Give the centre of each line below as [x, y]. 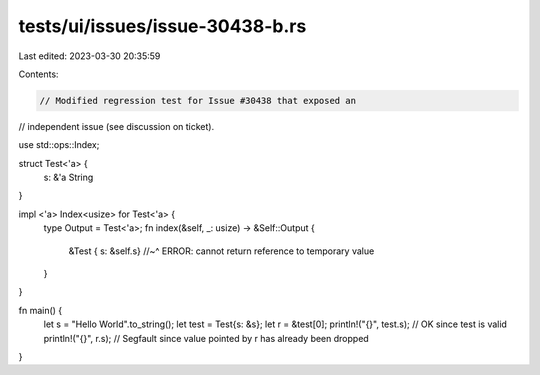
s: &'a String [68, 177]
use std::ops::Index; [59, 145]
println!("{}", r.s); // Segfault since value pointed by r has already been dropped [206, 338]
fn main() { [40, 310]
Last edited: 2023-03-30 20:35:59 [89, 56]
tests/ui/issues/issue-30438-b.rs [162, 26]
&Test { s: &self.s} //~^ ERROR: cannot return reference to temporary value [221, 251]
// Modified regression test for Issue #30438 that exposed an [198, 100]
